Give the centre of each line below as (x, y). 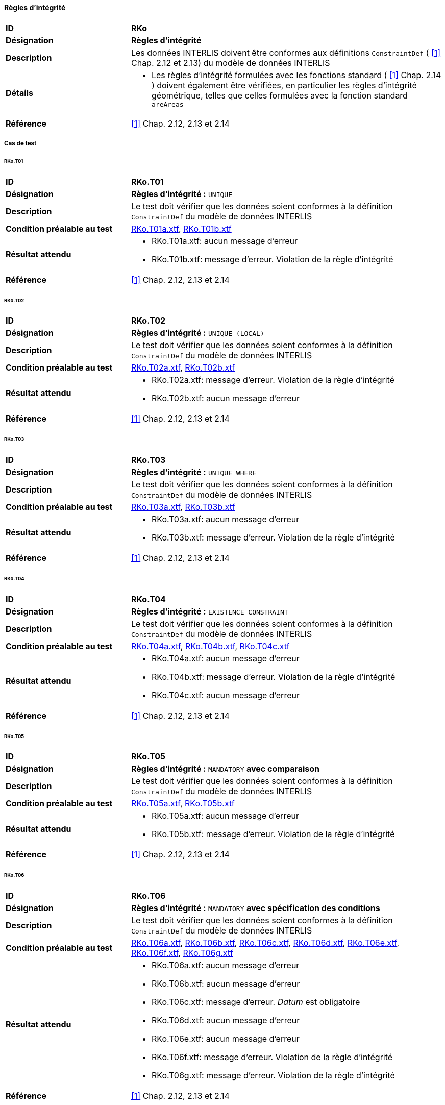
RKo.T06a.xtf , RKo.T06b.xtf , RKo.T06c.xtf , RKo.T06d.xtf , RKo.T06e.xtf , (265, 943)
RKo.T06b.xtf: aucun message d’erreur (226, 984)
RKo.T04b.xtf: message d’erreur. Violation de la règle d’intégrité (273, 677)
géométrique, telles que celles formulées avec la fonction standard (279, 95)
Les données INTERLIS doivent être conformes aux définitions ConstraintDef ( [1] (286, 52)
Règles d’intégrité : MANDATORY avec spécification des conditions (255, 908)
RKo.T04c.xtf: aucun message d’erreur (225, 695)
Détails (19, 93)
